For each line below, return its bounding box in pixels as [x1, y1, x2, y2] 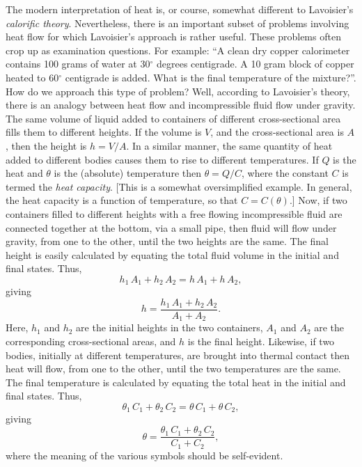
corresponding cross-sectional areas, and [6, 334, 176, 349]
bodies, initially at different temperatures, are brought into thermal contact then [6, 347, 349, 362]
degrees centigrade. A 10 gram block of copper [156, 56, 354, 71]
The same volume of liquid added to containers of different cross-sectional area [6, 111, 341, 125]
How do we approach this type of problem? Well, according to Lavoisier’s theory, [6, 84, 350, 98]
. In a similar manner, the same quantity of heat [126, 138, 333, 152]
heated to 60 [6, 70, 59, 84]
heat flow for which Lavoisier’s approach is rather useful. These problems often [6, 29, 341, 44]
